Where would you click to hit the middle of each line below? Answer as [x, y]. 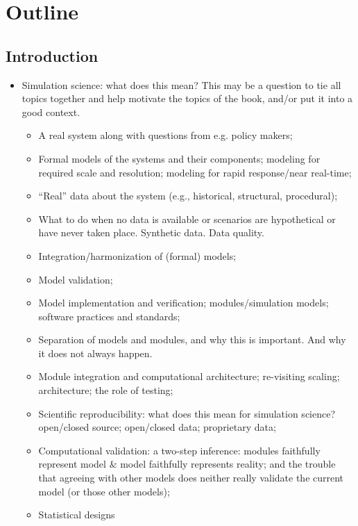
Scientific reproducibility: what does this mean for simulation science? [187, 413]
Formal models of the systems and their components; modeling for [179, 158]
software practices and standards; [109, 316]
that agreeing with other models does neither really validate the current [191, 478]
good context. [51, 112]
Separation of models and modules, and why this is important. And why [192, 339]
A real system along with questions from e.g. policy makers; [165, 135]
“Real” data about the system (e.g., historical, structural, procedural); [188, 196]
